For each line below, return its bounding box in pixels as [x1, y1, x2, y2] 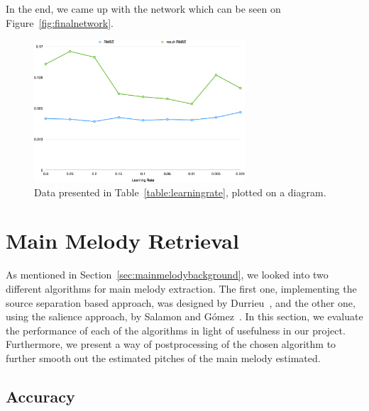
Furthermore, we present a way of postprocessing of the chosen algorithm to [6, 337, 336, 351]
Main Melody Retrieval [6, 226, 239, 255]
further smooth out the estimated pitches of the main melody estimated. [6, 350, 321, 365]
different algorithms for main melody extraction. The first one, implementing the [6, 281, 357, 295]
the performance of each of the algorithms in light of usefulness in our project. [6, 322, 346, 337]
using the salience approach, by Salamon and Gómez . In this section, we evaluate [6, 309, 363, 324]
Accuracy [6, 385, 75, 407]
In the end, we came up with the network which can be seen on [6, 1, 281, 16]
